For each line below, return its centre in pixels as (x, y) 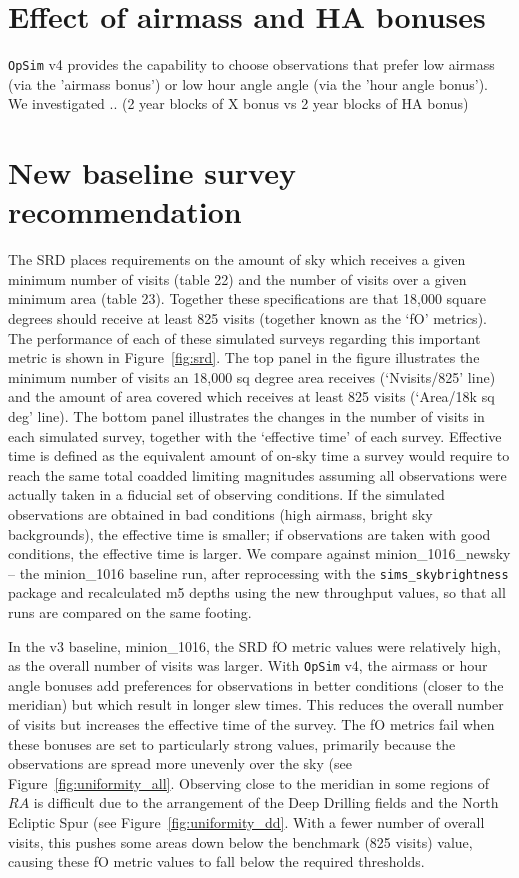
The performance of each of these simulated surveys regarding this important (244, 337)
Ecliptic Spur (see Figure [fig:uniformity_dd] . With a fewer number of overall (246, 822)
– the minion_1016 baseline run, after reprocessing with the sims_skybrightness (258, 572)
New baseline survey (152, 172)
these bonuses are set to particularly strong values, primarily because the (232, 743)
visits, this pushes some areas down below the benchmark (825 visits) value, (240, 841)
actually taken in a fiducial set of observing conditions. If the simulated (226, 494)
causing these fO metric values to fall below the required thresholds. (216, 861)
